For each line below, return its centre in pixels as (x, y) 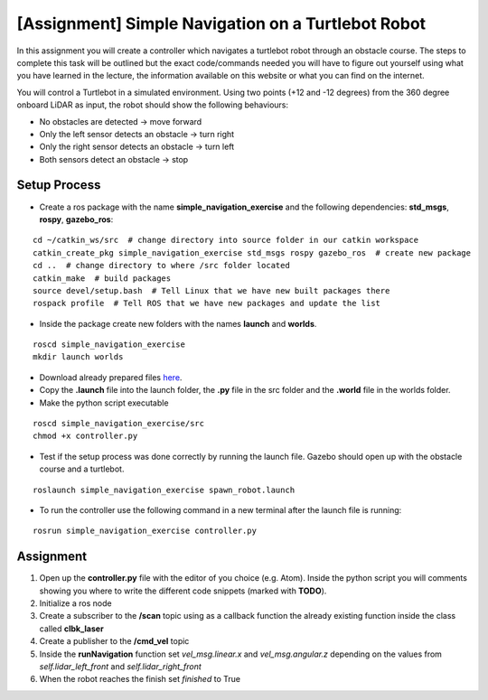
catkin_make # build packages (102, 278)
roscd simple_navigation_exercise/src (119, 424)
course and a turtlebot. (82, 469)
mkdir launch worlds (78, 357)
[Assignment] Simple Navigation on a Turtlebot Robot (221, 23)
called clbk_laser (71, 629)
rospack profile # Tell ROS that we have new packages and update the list (207, 303)
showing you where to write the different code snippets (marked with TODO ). (183, 591)
